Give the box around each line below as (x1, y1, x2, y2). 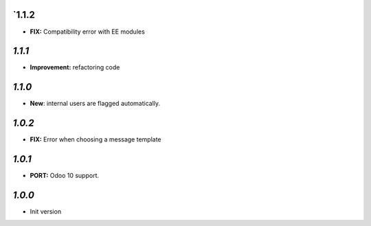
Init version (30, 207, 62, 216)
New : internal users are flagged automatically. (30, 100, 161, 108)
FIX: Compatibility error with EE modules (30, 27, 146, 36)
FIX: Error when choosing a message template (30, 135, 161, 144)
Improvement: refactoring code (30, 63, 120, 71)
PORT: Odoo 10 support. (30, 172, 100, 180)
